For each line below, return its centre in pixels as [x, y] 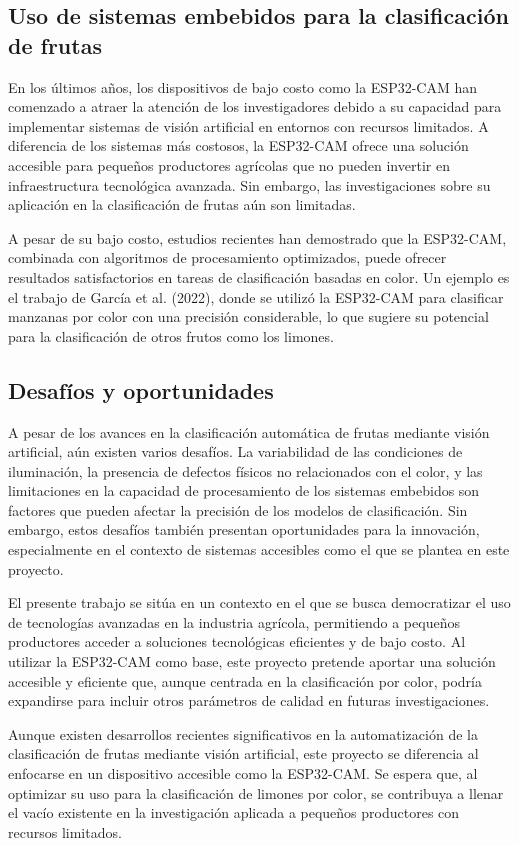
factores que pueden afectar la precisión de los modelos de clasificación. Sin [238, 509]
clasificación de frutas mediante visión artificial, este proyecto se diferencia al [243, 753]
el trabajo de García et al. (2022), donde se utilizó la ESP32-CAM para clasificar [256, 296]
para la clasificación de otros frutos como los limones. [171, 335]
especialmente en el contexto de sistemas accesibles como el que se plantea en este [259, 549]
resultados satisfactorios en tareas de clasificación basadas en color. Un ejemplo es [259, 276]
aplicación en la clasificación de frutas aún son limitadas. [182, 204]
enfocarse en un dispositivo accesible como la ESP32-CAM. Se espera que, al [243, 773]
